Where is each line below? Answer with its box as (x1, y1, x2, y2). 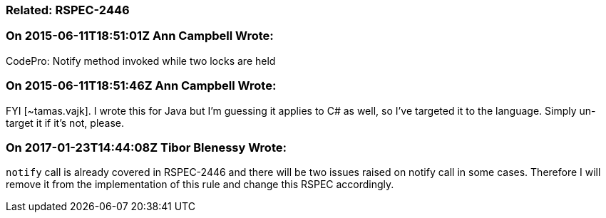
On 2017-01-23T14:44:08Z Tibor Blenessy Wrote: (6, 140, 287, 155)
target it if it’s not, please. (6, 116, 125, 129)
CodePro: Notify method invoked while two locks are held (6, 54, 276, 67)
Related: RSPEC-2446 (6, 3, 130, 17)
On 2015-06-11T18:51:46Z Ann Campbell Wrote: (6, 78, 277, 93)
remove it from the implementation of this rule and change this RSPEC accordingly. (6, 178, 394, 191)
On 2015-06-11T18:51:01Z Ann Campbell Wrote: (6, 28, 274, 43)
